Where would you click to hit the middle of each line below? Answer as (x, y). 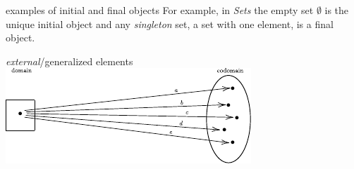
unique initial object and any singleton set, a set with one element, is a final (170, 23)
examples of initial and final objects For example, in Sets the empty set (160, 10)
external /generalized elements (69, 61)
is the (337, 10)
